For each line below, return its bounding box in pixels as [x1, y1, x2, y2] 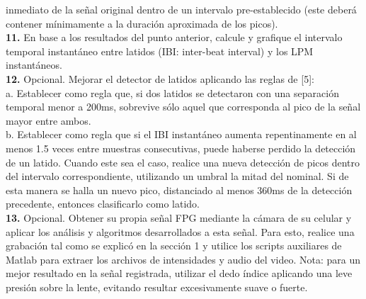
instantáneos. [6, 57, 62, 72]
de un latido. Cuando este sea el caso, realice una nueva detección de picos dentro [6, 154, 360, 169]
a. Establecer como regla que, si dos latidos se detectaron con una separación [6, 85, 339, 100]
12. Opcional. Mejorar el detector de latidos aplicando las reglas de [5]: [6, 71, 314, 86]
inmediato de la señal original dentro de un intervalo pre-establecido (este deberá [6, 2, 357, 16]
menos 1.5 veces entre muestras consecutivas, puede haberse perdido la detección [6, 140, 356, 155]
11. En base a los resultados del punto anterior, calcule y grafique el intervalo [6, 30, 343, 45]
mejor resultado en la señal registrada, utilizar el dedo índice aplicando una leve [6, 266, 353, 281]
